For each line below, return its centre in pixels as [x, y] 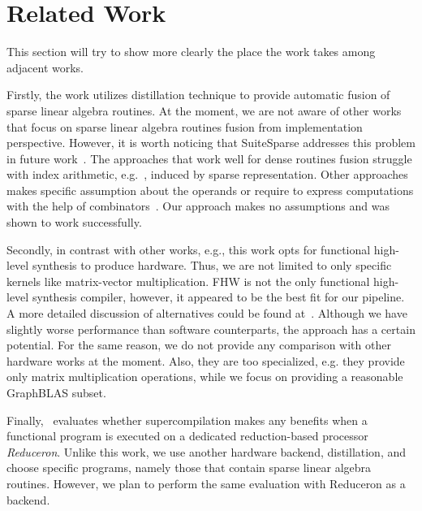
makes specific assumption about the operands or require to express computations [210, 190]
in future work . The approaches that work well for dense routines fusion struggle [209, 158]
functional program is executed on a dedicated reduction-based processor [187, 436]
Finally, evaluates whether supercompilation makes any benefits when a [187, 420]
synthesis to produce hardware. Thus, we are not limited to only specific [212, 265]
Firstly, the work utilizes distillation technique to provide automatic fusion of [198, 95]
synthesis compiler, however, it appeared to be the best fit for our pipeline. [218, 297]
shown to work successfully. [74, 222]
